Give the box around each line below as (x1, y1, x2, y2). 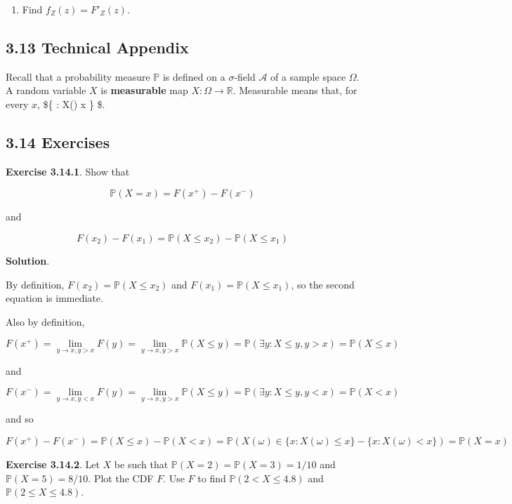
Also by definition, (6, 314, 85, 329)
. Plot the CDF (88, 470, 154, 485)
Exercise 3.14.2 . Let (6, 456, 100, 471)
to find (197, 470, 226, 485)
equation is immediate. (6, 291, 103, 305)
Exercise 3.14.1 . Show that (6, 164, 130, 178)
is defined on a (162, 69, 225, 84)
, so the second (291, 277, 355, 291)
